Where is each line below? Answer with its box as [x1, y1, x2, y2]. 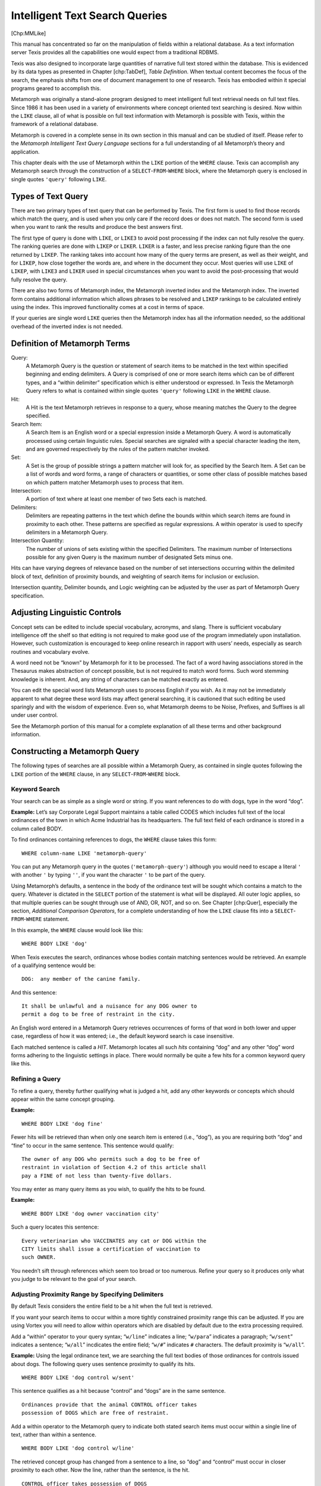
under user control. [11, 711, 58, 719]
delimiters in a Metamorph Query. [26, 528, 108, 536]
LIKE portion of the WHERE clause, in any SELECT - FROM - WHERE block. [11, 770, 181, 777]
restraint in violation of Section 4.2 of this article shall [21, 1164, 207, 1171]
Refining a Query [11, 1075, 61, 1083]
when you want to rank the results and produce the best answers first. [11, 223, 183, 231]
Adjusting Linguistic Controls [11, 607, 122, 618]
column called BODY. [11, 825, 63, 832]
